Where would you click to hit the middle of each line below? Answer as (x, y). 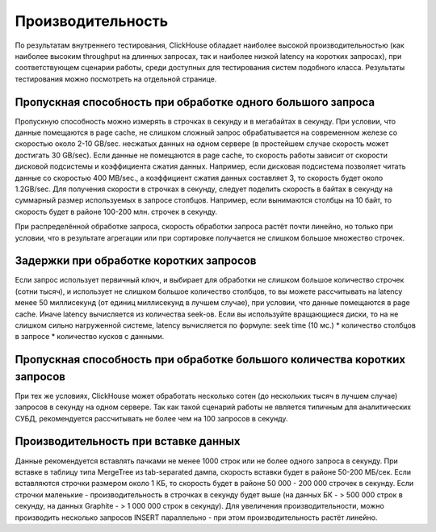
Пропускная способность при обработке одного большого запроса (195, 102)
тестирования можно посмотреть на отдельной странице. (116, 79)
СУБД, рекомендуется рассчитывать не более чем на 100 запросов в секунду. (151, 418)
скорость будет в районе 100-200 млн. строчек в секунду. (116, 212)
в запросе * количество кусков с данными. (90, 337)
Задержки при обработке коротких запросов (136, 261)
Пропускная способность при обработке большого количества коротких (210, 360)
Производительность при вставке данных (128, 441)
